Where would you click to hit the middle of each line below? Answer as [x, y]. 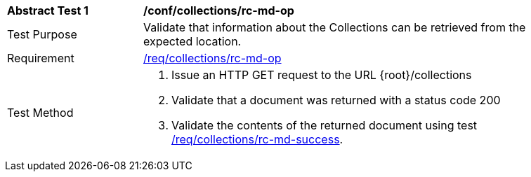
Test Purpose [42, 34]
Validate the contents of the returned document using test [324, 125]
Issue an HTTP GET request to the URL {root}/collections [322, 75]
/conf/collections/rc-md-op [219, 10]
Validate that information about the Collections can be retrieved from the [335, 27]
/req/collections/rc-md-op [212, 58]
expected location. [192, 41]
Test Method [40, 113]
